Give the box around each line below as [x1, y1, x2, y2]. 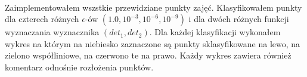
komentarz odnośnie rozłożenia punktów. [5, 60, 154, 73]
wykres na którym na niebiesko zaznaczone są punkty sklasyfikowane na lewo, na [5, 37, 300, 50]
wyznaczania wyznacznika [5, 26, 100, 38]
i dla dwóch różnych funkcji [188, 13, 289, 25]
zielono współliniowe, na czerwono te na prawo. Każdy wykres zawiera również [5, 49, 292, 61]
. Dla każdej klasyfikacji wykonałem [149, 26, 281, 38]
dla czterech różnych [5, 13, 79, 25]
